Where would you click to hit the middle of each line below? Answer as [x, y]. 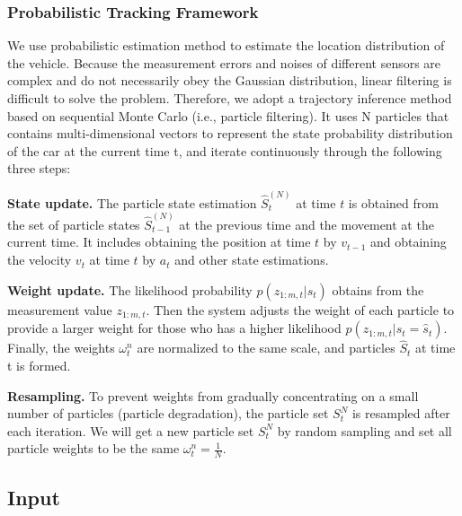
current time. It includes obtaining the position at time [159, 242]
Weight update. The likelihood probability [130, 289]
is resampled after [401, 413]
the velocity [40, 260]
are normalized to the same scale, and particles [266, 348]
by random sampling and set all [364, 430]
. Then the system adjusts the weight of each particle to [300, 309]
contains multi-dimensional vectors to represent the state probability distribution [230, 133]
